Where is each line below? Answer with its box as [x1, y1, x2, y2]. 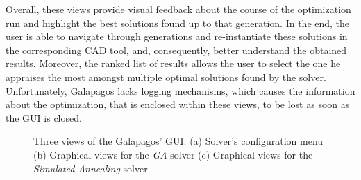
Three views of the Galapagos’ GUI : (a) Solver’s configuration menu [33, 134, 324, 148]
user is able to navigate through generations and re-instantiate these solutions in [6, 29, 348, 44]
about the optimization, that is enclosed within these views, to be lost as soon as [6, 97, 350, 111]
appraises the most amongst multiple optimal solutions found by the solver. [6, 69, 326, 84]
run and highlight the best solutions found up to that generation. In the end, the [6, 15, 350, 30]
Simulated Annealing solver [33, 161, 148, 175]
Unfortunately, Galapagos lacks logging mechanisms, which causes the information [6, 83, 355, 98]
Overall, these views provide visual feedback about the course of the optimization [6, 2, 351, 16]
